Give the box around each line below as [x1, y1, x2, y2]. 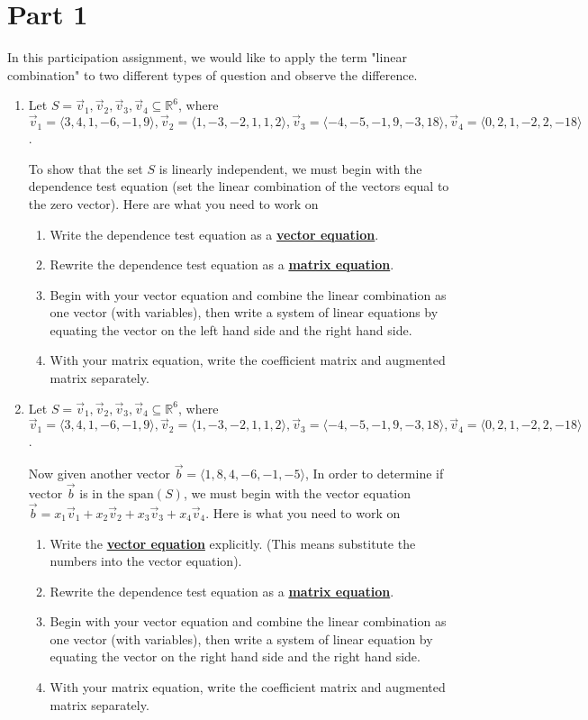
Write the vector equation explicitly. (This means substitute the [50, 533, 416, 552]
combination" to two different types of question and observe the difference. [7, 65, 418, 84]
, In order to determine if [304, 464, 444, 483]
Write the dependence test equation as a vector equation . [50, 224, 379, 243]
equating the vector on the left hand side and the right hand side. [50, 320, 412, 339]
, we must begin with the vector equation [183, 484, 412, 503]
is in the [79, 484, 125, 503]
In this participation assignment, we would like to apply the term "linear [7, 48, 407, 67]
